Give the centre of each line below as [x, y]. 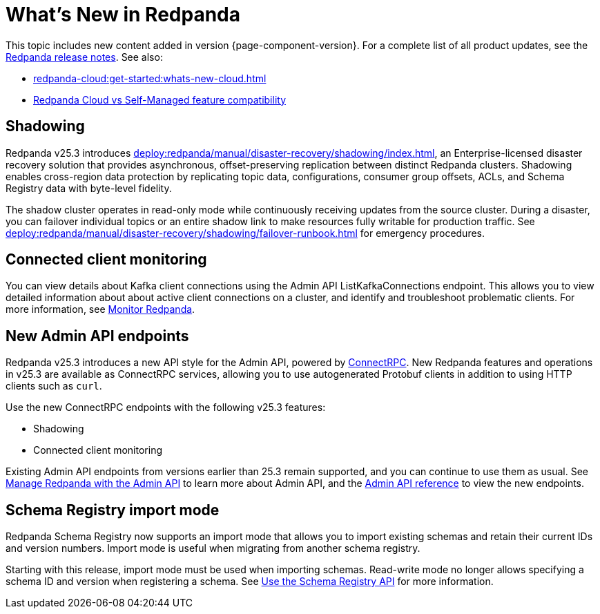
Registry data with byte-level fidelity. [89, 188]
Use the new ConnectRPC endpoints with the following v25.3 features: [166, 407]
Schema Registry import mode [113, 510]
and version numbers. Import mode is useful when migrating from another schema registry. [213, 548]
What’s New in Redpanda [123, 15]
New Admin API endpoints [97, 336]
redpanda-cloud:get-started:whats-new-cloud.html [150, 78]
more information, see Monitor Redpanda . [100, 309]
